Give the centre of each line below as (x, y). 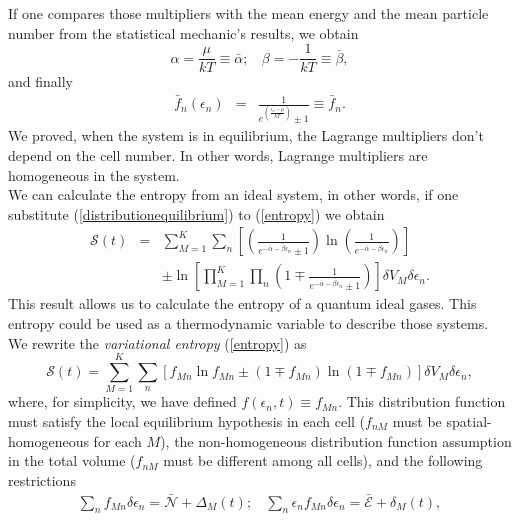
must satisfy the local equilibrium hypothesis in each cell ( (187, 420)
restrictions (42, 479)
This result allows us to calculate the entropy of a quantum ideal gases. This (242, 303)
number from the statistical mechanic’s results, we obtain (183, 32)
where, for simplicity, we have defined (122, 401)
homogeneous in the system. (94, 174)
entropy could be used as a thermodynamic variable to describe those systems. (248, 323)
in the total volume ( (72, 460)
